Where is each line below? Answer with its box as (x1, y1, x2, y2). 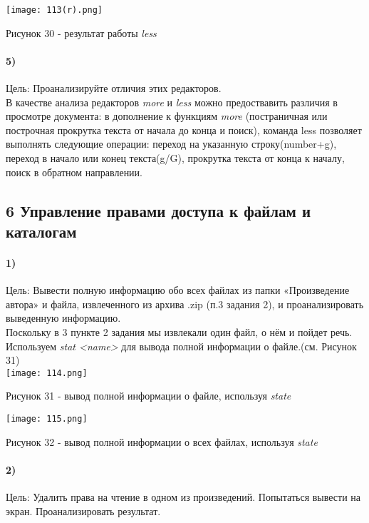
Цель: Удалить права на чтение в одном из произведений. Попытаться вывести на (6, 489, 361, 504)
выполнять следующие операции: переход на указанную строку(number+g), (6, 136, 337, 151)
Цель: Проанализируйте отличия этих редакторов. (6, 81, 222, 96)
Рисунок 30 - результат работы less (6, 25, 157, 40)
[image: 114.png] (6, 367, 88, 378)
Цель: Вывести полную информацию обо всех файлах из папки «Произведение (6, 283, 350, 298)
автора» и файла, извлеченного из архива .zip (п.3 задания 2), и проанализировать (6, 296, 364, 311)
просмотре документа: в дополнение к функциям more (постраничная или (6, 108, 328, 123)
